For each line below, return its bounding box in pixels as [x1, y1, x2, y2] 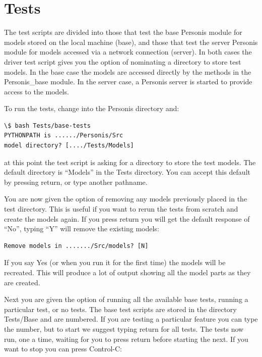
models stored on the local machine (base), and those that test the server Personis [4, 36, 258, 47]
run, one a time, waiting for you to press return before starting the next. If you [4, 333, 248, 344]
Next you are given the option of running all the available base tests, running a [4, 294, 248, 304]
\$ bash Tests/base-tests [4, 122, 91, 129]
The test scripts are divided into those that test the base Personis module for [4, 27, 242, 37]
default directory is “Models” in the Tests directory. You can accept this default [4, 167, 250, 177]
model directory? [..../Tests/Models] [4, 142, 134, 149]
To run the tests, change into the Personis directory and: [4, 103, 179, 114]
